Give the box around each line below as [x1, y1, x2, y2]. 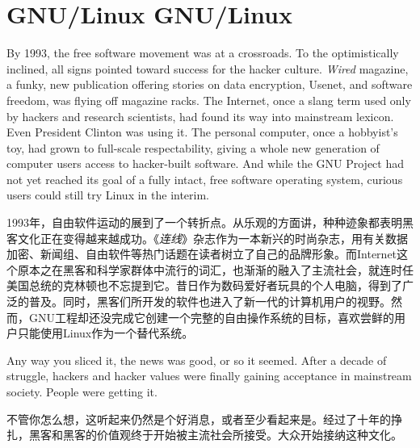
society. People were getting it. [6, 383, 157, 400]
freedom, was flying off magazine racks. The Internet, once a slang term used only [6, 91, 411, 108]
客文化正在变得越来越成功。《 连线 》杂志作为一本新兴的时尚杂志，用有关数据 [6, 229, 408, 246]
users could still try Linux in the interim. [6, 186, 210, 203]
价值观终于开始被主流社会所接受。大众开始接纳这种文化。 [96, 426, 402, 443]
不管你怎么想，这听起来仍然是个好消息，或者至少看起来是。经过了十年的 [6, 410, 391, 427]
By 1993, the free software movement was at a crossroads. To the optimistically [6, 44, 399, 61]
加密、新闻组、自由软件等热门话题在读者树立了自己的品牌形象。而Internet [6, 245, 397, 262]
